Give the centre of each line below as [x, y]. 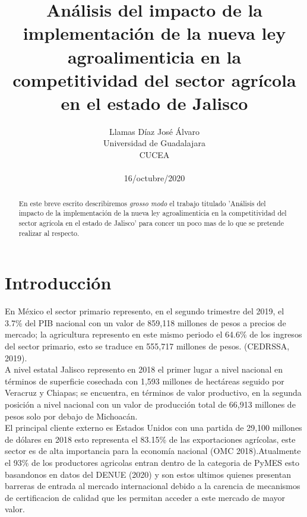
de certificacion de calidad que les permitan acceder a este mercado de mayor [145, 497]
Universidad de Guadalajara [154, 143]
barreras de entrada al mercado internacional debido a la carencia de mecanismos [153, 486]
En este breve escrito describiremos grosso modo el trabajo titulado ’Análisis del [142, 203]
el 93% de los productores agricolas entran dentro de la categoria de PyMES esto [152, 462]
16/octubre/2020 [154, 178]
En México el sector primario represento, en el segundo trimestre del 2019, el [145, 311]
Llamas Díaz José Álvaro [154, 131]
